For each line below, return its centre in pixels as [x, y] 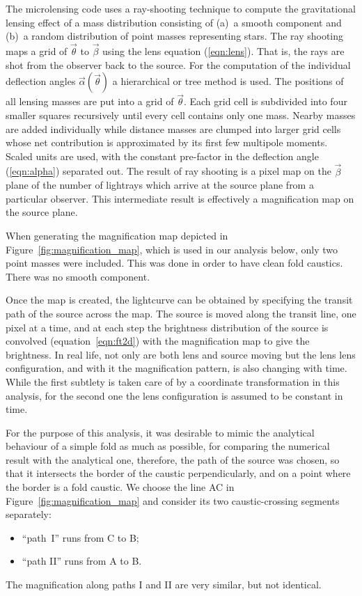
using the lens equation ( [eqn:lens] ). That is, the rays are [223, 51]
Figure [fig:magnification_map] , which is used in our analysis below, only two [172, 249]
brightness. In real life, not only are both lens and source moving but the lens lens [181, 354]
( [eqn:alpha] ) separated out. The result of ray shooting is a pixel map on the [168, 171]
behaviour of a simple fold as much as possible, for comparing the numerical [168, 446]
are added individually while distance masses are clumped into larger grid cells [173, 128]
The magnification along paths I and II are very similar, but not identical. [164, 585]
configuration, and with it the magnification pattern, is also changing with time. [176, 368]
